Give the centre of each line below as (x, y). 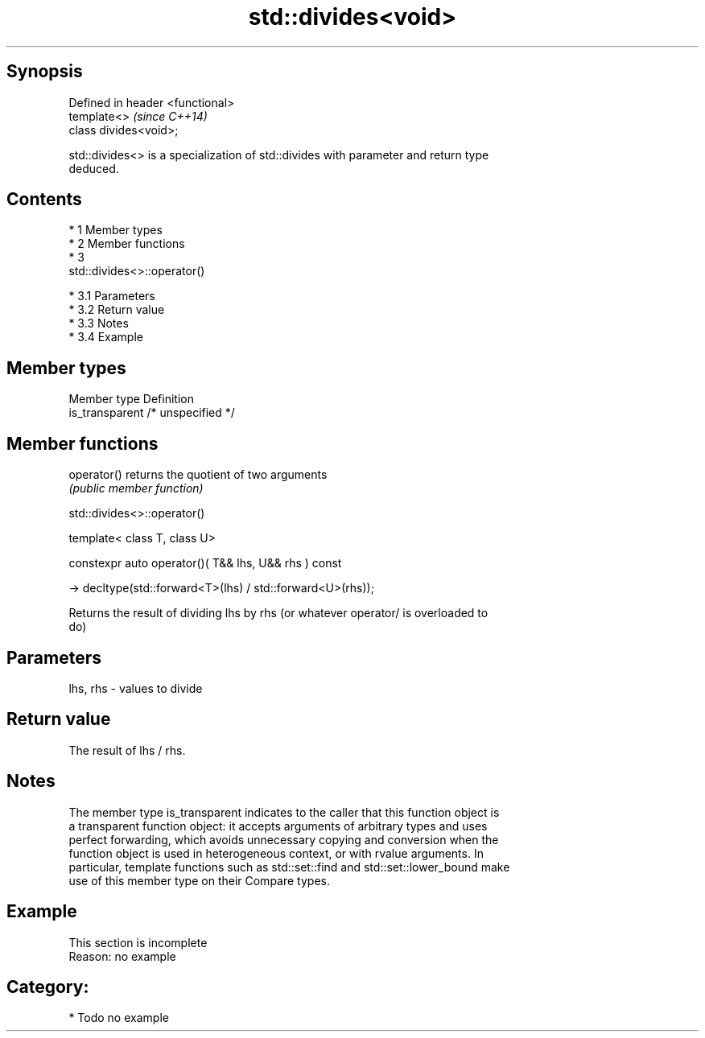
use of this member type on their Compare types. (199, 880)
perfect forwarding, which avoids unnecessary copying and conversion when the (284, 839)
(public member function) (136, 488)
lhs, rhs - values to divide (136, 688)
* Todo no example (119, 1018)
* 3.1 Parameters (112, 296)
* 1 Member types (115, 230)
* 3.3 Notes (99, 323)
